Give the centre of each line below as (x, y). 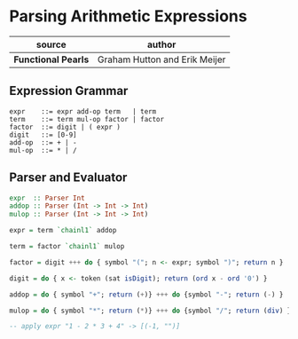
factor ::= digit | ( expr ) (65, 127)
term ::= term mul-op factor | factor (87, 119)
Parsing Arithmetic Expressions (128, 16)
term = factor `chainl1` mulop (67, 247)
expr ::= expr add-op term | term (83, 111)
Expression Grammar (69, 91)
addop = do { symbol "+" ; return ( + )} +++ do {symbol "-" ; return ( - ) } (146, 295)
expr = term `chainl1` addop (63, 231)
